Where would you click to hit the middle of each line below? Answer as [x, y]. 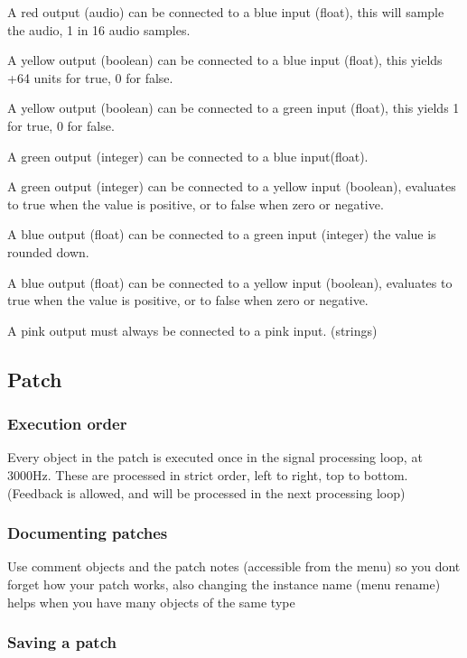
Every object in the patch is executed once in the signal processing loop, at [215, 457]
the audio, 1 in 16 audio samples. [99, 29]
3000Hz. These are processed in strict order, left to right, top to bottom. [208, 474]
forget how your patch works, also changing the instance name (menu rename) [224, 584]
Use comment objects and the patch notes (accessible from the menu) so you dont [234, 566]
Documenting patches [88, 533]
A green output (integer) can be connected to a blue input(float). [188, 156]
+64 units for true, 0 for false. [90, 77]
